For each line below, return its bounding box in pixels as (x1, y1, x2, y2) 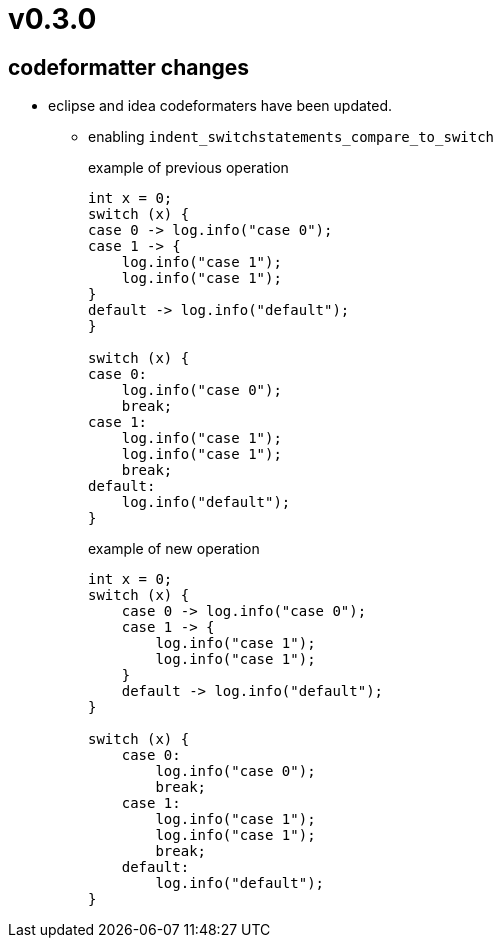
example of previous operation (88, 159, 289, 177)
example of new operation (88, 540, 260, 558)
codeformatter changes (8, 54, 250, 80)
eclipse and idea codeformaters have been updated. (48, 97, 393, 115)
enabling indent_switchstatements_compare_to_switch (88, 128, 495, 146)
